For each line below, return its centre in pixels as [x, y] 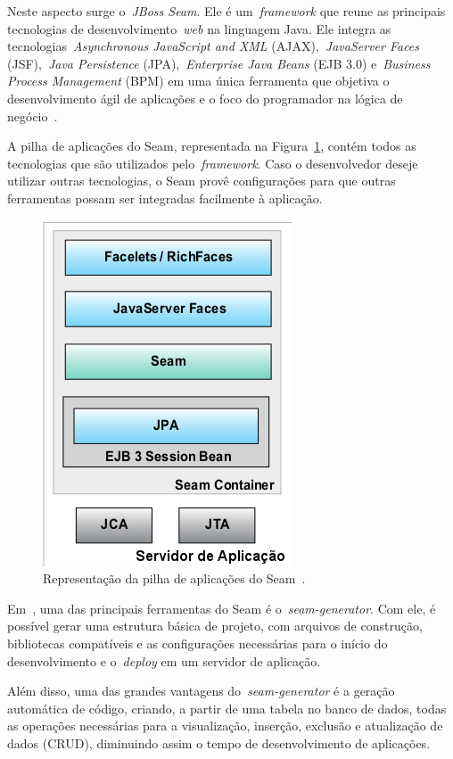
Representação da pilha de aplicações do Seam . [174, 578]
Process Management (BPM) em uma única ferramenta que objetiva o [198, 81]
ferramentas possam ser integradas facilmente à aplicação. [165, 198]
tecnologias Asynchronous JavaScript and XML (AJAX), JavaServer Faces [214, 46]
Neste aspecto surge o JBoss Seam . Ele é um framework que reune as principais [226, 11]
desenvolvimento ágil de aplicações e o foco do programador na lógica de [205, 98]
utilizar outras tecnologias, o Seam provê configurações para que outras [202, 181]
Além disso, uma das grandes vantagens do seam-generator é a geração [201, 691]
